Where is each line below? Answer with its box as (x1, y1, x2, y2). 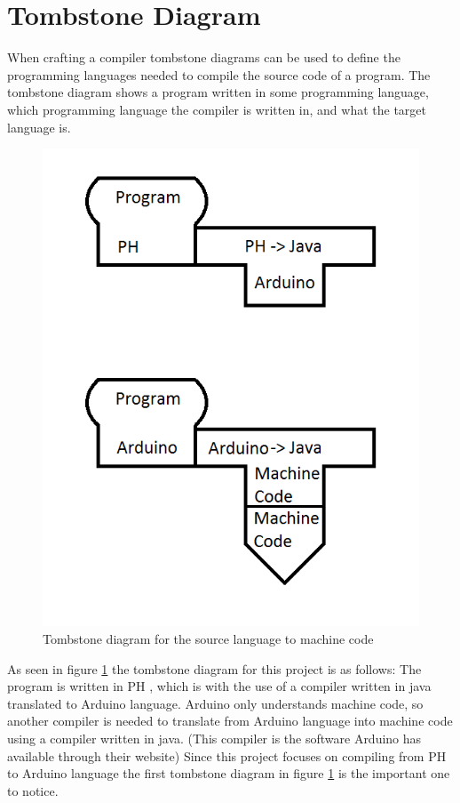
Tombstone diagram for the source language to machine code (43, 629, 374, 647)
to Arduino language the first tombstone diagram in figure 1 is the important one (7, 764, 450, 783)
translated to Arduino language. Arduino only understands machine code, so (7, 694, 424, 712)
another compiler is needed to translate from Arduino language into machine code (7, 711, 453, 730)
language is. (7, 117, 71, 136)
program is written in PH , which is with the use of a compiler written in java (7, 677, 432, 695)
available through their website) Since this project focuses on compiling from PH (7, 746, 447, 765)
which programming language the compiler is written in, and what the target (7, 100, 427, 118)
